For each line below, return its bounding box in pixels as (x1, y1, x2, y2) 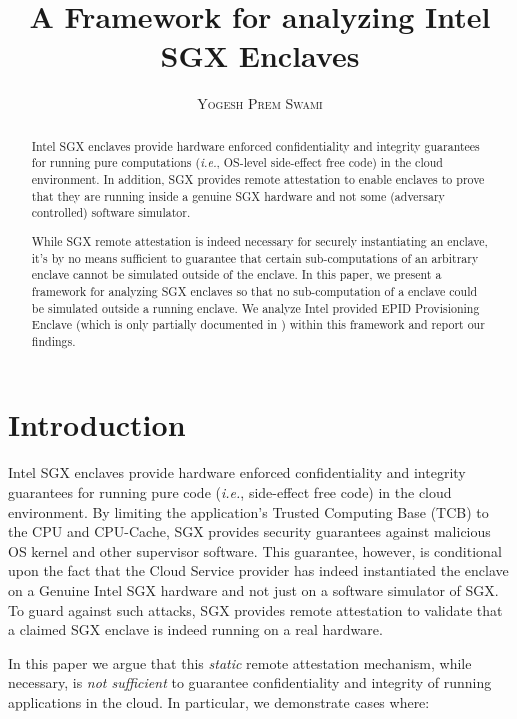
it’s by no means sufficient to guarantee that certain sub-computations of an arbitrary (31, 249, 479, 266)
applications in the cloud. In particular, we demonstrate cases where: (8, 691, 430, 712)
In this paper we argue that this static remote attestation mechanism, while (8, 652, 472, 673)
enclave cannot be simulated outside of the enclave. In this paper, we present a (31, 266, 442, 283)
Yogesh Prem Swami (197, 93, 323, 114)
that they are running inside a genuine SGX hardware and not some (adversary (31, 187, 445, 204)
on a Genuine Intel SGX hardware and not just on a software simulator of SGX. (8, 579, 499, 600)
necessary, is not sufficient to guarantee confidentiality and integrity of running (8, 672, 492, 693)
